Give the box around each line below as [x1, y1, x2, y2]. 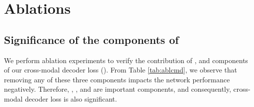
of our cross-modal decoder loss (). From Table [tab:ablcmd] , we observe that [4, 65, 237, 75]
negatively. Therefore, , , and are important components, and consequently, [4, 84, 231, 94]
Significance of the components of [4, 32, 179, 47]
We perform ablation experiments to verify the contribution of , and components [4, 55, 248, 65]
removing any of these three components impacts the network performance [4, 74, 230, 84]
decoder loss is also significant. [25, 93, 117, 104]
